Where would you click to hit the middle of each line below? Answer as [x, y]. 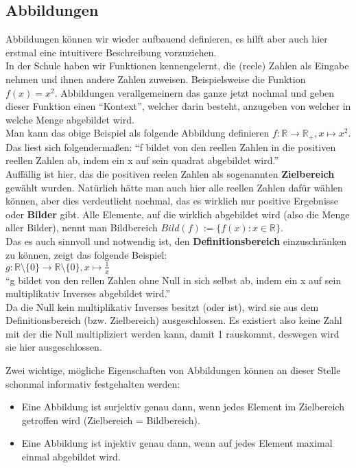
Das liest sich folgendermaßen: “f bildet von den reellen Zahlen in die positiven [171, 147]
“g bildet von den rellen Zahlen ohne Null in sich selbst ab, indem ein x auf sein [174, 280]
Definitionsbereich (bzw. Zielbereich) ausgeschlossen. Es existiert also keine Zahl [174, 320]
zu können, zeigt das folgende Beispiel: [86, 254]
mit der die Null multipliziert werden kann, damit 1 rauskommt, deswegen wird [173, 333]
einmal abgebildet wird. [71, 457]
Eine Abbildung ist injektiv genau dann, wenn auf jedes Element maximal [177, 443]
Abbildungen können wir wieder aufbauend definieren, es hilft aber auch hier [167, 39]
